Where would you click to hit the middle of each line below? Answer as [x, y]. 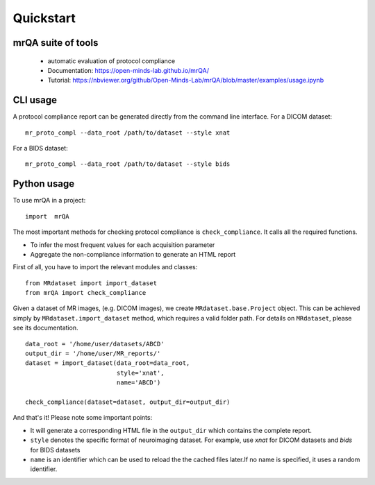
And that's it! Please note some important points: [83, 418]
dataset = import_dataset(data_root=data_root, [108, 363]
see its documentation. [45, 328]
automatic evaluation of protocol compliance [111, 61]
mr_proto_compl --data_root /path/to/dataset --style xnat [128, 133]
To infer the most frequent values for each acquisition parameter [123, 245]
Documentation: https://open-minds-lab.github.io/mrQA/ [128, 70]
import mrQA [47, 216]
